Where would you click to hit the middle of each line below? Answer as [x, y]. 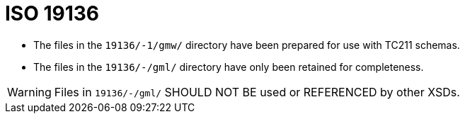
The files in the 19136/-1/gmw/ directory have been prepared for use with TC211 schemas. [247, 45]
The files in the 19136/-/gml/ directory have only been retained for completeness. [229, 67]
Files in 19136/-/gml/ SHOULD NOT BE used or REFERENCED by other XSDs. [257, 92]
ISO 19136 [52, 13]
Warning [29, 92]
